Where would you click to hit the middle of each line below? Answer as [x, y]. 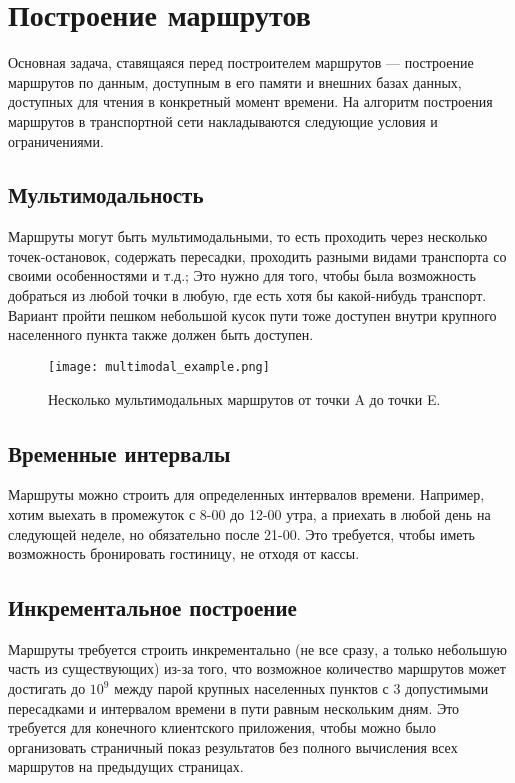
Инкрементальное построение [152, 607]
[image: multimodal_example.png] [159, 366]
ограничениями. [56, 140]
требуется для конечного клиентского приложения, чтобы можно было [222, 727]
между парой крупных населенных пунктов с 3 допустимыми [301, 688]
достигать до [47, 688]
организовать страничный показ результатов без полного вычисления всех [233, 746]
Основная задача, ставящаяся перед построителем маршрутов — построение [241, 62]
